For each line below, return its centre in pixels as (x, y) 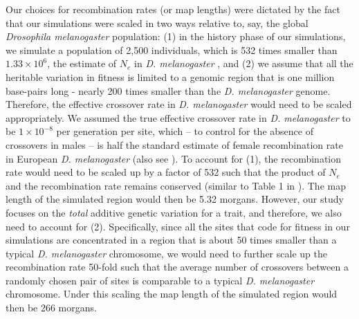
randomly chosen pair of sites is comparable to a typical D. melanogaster (160, 280)
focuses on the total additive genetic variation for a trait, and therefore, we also (174, 212)
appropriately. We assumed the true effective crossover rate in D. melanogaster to (178, 117)
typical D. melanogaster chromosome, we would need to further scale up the (166, 253)
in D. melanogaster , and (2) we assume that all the (244, 63)
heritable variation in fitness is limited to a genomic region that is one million (170, 76)
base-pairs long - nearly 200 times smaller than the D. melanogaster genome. (168, 90)
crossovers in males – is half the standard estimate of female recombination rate (174, 144)
